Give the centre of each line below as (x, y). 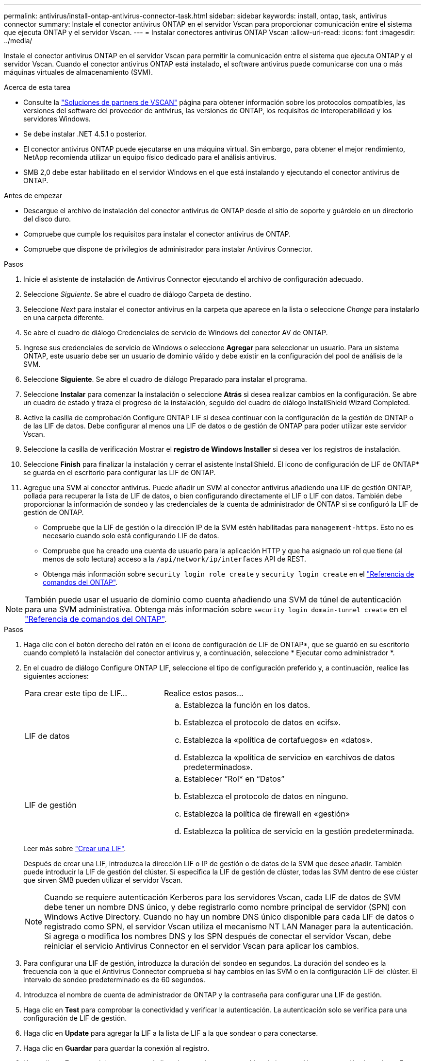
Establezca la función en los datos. (247, 705)
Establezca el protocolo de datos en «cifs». (262, 722)
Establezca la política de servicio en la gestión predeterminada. (299, 831)
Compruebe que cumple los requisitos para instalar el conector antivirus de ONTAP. (157, 234)
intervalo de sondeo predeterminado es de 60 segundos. (114, 980)
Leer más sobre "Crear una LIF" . (75, 848)
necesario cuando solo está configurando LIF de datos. (131, 536)
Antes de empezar (33, 196)
